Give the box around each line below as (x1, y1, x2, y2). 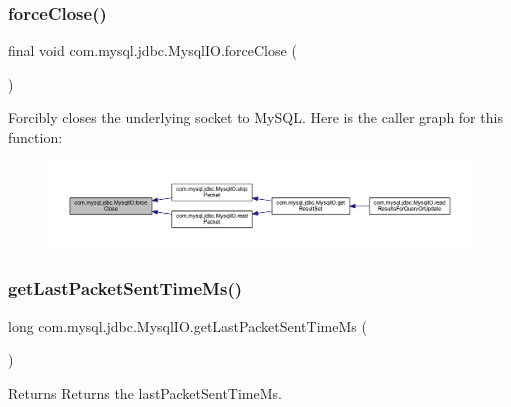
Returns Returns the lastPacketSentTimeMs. (8, 382, 282, 403)
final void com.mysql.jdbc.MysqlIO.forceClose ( (8, 40, 297, 61)
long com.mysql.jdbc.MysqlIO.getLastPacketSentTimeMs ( (8, 315, 367, 336)
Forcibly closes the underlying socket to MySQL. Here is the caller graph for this (8, 107, 503, 128)
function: (8, 127, 63, 147)
